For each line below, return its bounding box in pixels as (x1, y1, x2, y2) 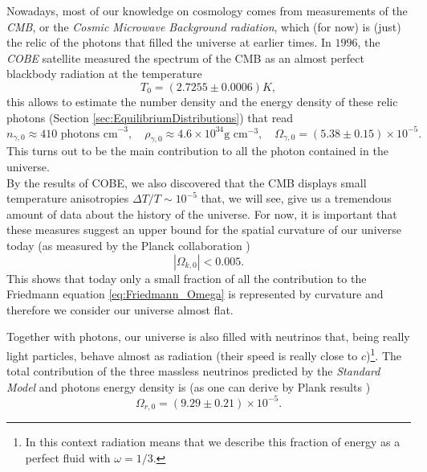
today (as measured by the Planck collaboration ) (6, 237, 250, 254)
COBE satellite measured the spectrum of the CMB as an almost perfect (6, 49, 364, 66)
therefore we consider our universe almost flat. (6, 301, 234, 318)
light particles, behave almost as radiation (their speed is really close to (6, 347, 358, 363)
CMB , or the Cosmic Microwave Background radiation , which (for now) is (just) (6, 18, 401, 35)
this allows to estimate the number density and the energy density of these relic (6, 92, 398, 109)
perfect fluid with (25, 449, 111, 466)
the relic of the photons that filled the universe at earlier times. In (6, 34, 331, 51)
